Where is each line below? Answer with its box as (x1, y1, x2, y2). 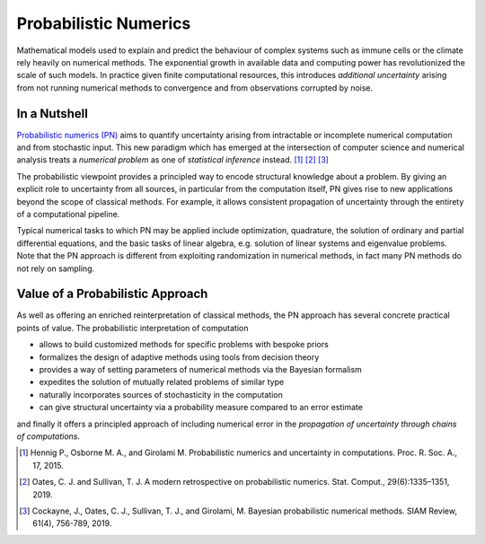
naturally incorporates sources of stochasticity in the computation (39, 389, 283, 399)
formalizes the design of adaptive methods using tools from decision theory (39, 351, 320, 363)
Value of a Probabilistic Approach (16, 286, 208, 302)
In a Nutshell (16, 106, 89, 121)
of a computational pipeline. (16, 208, 120, 219)
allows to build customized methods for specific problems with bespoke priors (39, 339, 330, 350)
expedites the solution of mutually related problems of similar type (39, 377, 285, 388)
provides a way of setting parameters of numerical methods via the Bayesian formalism (39, 364, 363, 374)
